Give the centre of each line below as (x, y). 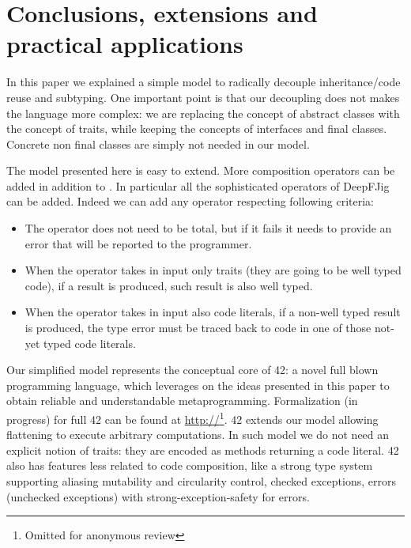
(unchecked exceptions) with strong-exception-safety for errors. (158, 496)
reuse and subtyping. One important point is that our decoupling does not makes (203, 97)
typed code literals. (90, 343)
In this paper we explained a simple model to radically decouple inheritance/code (204, 82)
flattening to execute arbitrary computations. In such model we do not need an (198, 435)
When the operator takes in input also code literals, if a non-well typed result (213, 312)
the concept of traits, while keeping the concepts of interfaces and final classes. (197, 128)
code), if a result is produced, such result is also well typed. (169, 285)
